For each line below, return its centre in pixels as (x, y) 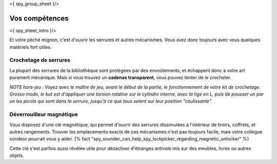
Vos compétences (39, 18)
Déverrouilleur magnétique (44, 114)
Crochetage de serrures (40, 60)
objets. (17, 155)
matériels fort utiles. (31, 47)
